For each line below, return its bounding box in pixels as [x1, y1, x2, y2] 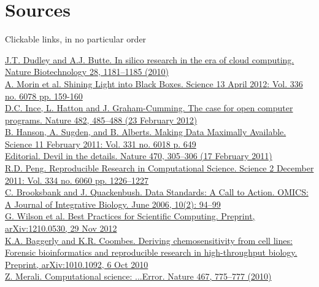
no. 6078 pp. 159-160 [5, 89, 83, 102]
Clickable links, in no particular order [5, 33, 147, 45]
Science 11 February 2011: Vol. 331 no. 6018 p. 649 [5, 137, 196, 150]
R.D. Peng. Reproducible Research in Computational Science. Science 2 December [5, 162, 314, 175]
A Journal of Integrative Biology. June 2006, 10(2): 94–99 [5, 197, 221, 210]
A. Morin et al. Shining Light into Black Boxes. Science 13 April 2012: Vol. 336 [5, 77, 303, 90]
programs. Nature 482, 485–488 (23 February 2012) [5, 113, 198, 126]
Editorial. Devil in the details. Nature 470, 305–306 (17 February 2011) [5, 149, 272, 162]
